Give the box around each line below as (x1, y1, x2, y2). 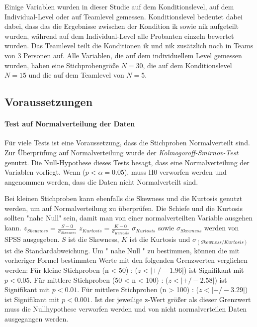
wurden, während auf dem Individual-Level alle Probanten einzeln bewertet (4, 30, 234, 41)
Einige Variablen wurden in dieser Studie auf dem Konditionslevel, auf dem (4, 1, 234, 11)
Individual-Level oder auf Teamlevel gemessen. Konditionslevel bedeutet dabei (4, 11, 243, 21)
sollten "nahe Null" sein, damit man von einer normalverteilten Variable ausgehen (4, 213, 253, 223)
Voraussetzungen (4, 94, 93, 109)
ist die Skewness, (68, 233, 119, 244)
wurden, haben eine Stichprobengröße (4, 60, 119, 70)
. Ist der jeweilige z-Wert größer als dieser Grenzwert (90, 294, 251, 304)
